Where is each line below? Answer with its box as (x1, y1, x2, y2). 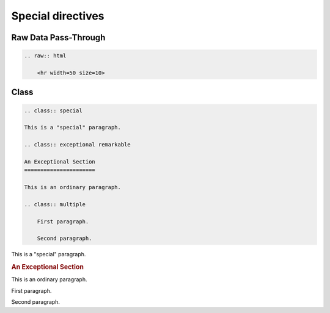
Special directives (11, 9, 105, 23)
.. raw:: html (24, 52, 67, 59)
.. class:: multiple (24, 201, 86, 207)
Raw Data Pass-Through (11, 32, 106, 43)
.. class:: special (24, 107, 82, 114)
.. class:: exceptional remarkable (24, 141, 131, 148)
